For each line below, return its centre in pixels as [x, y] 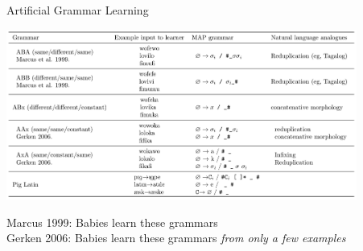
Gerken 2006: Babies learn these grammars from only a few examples [176, 238]
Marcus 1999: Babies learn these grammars [112, 222]
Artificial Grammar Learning [78, 10]
